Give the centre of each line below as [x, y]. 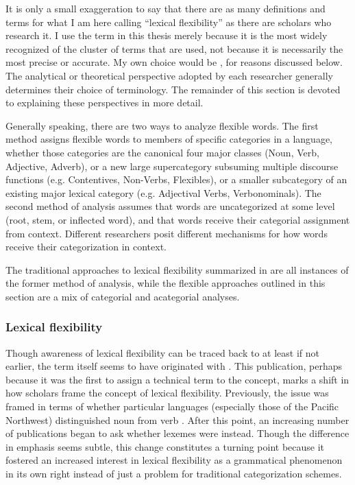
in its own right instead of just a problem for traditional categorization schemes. [174, 474]
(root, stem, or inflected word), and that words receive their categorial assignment [178, 219]
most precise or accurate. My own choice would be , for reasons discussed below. [174, 62]
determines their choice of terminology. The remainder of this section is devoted [173, 89]
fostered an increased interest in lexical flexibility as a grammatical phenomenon [174, 460]
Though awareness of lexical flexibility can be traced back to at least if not [163, 352]
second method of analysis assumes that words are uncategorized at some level [170, 206]
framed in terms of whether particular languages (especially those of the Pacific [172, 406]
